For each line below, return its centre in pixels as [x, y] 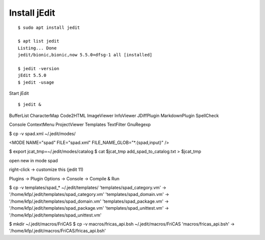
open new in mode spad [34, 160]
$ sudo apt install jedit [49, 27]
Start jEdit [19, 94]
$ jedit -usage [36, 82]
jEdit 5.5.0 [32, 75]
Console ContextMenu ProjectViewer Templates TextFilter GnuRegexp [80, 124]
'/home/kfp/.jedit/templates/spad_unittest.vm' [55, 215]
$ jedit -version [39, 68]
